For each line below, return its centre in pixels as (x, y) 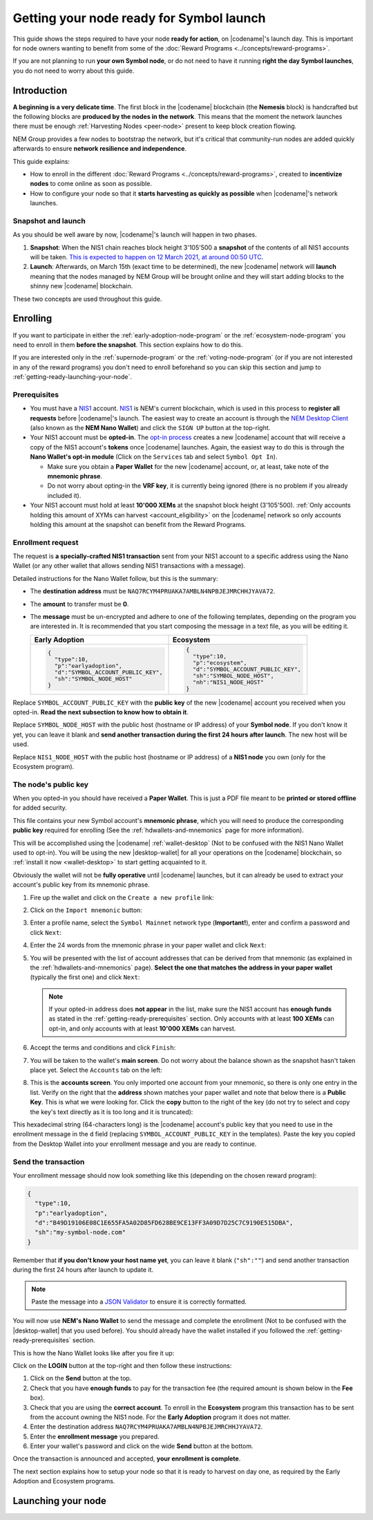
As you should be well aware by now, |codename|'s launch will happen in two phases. (135, 234)
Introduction (40, 90)
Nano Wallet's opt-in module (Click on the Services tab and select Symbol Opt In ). (154, 457)
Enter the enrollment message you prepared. (95, 1436)
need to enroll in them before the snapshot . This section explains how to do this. (128, 344)
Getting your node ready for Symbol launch (139, 18)
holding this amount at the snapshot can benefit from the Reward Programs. (138, 524)
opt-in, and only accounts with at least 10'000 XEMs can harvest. (142, 1028)
